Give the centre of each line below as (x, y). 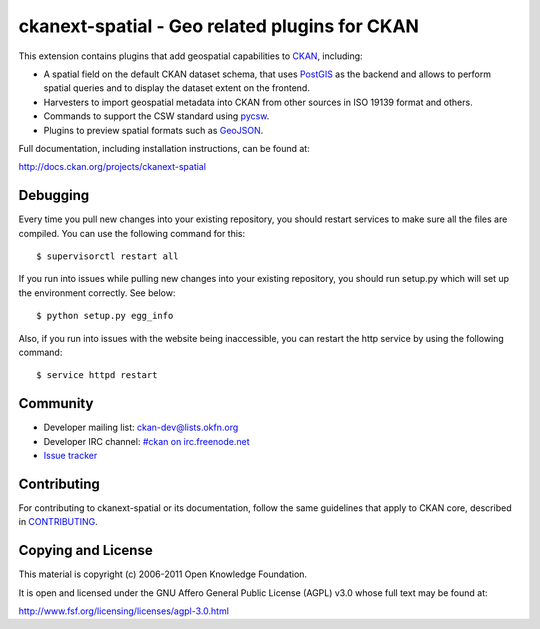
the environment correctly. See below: (97, 292)
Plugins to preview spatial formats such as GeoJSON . (153, 130)
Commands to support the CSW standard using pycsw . (156, 116)
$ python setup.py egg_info (105, 316)
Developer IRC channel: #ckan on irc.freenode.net (146, 441)
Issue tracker (70, 455)
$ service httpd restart (97, 375)
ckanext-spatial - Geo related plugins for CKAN (219, 26)
